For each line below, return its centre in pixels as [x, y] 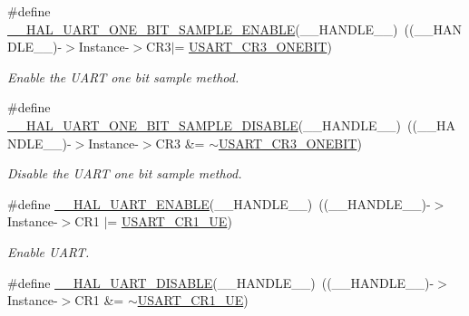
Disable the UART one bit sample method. [125, 173]
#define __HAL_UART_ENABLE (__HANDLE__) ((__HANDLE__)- [219, 203]
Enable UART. [49, 251]
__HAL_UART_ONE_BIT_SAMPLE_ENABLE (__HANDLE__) [203, 29]
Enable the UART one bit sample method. [123, 77]
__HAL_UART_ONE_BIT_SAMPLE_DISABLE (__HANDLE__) [205, 124]
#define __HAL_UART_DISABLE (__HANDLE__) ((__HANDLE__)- [221, 282]
